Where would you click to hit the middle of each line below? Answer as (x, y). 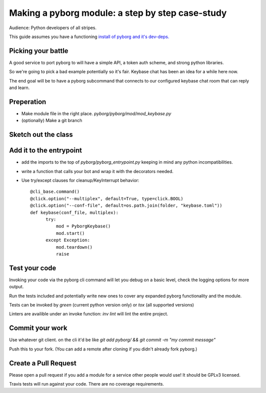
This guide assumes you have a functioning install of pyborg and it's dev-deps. (89, 37)
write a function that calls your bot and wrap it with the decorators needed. (98, 171)
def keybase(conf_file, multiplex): (74, 212)
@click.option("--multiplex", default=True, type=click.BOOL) (107, 198)
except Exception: (68, 240)
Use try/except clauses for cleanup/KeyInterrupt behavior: (81, 180)
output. (17, 287)
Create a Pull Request (43, 363)
